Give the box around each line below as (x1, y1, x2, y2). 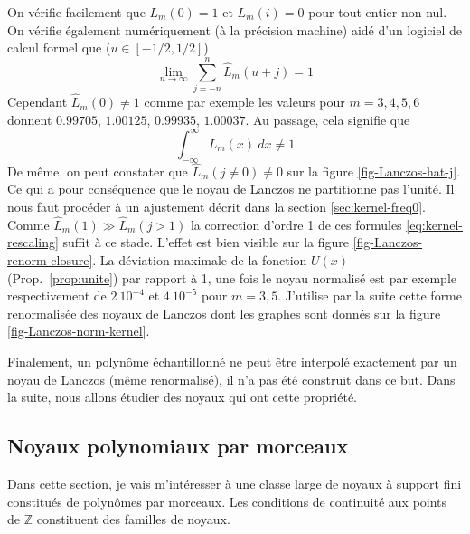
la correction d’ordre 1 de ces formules (190, 215, 402, 234)
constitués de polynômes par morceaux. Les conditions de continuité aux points (7, 491, 447, 510)
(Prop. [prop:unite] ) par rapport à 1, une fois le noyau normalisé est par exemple (7, 268, 456, 287)
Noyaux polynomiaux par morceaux (7, 432, 349, 460)
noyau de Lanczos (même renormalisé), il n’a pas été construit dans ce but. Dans (7, 369, 456, 388)
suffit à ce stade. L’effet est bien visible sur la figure (62, 233, 349, 252)
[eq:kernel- (406, 215, 463, 234)
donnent (7, 110, 52, 129)
